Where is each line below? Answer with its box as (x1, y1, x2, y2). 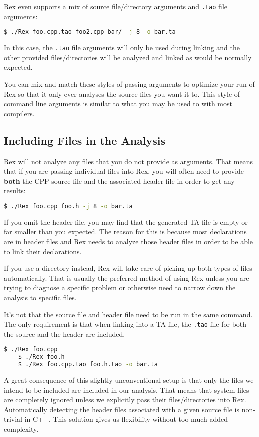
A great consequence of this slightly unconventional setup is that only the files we (4, 375, 254, 385)
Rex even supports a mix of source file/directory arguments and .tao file (4, 1, 227, 11)
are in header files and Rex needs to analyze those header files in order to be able (4, 236, 253, 246)
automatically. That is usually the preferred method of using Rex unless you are (4, 272, 249, 283)
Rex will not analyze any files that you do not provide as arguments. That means (4, 156, 253, 166)
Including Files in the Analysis (4, 132, 166, 148)
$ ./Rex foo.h (18, 353, 65, 361)
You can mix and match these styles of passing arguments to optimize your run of (4, 78, 255, 89)
